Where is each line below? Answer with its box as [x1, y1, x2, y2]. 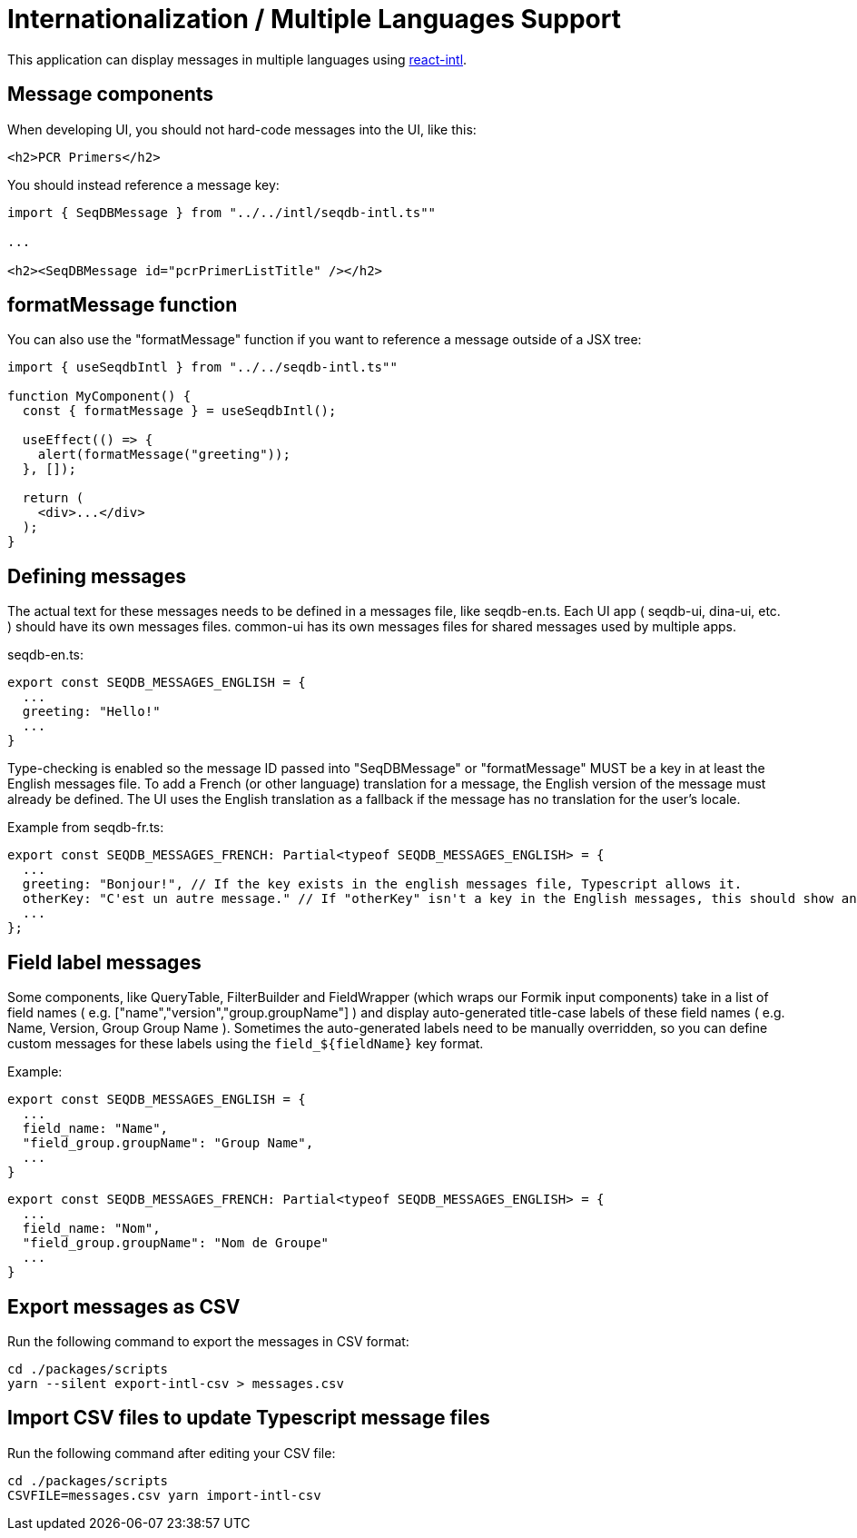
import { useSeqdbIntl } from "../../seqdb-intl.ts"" [7, 360, 398, 375]
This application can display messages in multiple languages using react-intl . [7, 51, 468, 67]
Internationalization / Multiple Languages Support [7, 4, 621, 35]
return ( [22, 491, 84, 506]
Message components [7, 83, 214, 106]
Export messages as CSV [7, 1295, 241, 1318]
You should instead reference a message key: [7, 176, 280, 193]
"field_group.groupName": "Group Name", [22, 1136, 314, 1151]
